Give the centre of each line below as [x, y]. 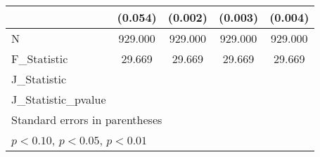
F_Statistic [40, 59]
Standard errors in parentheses [87, 120]
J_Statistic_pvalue [59, 99]
